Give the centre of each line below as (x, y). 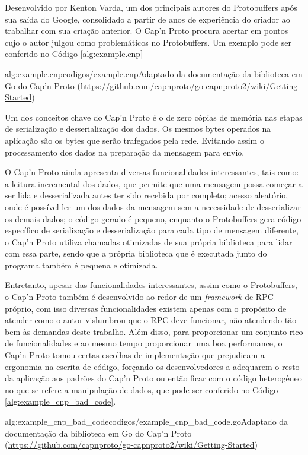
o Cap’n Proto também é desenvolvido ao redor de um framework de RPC (139, 297)
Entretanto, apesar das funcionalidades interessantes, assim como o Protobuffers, (151, 285)
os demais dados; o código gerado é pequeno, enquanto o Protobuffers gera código (153, 218)
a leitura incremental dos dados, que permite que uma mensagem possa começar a (154, 183)
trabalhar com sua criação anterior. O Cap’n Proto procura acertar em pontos (147, 31)
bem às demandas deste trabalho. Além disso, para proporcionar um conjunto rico (154, 331)
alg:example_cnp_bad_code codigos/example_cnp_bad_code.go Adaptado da (147, 421)
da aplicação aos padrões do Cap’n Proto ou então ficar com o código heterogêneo (153, 378)
